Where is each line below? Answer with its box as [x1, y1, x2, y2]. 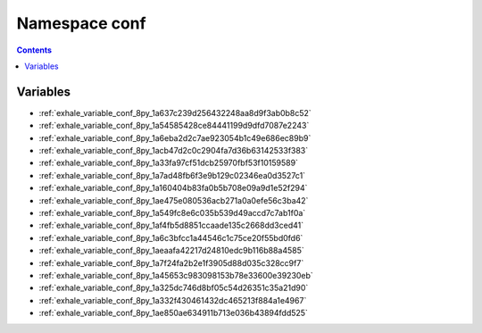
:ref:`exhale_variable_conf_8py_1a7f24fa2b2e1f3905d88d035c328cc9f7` [38, 257, 304, 268]
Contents [16, 45, 53, 55]
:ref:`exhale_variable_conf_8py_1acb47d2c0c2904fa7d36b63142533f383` [38, 146, 309, 156]
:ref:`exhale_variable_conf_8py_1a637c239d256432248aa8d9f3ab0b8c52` [38, 107, 312, 118]
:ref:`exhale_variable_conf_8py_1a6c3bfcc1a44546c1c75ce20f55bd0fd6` [38, 232, 303, 243]
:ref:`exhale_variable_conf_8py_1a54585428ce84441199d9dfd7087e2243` [38, 121, 310, 131]
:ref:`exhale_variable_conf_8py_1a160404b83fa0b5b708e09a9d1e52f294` [38, 183, 308, 194]
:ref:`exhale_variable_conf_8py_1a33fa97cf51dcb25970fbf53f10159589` [38, 157, 299, 169]
